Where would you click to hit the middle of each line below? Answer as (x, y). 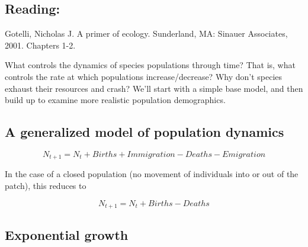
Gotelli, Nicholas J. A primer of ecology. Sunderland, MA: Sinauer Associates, (146, 33)
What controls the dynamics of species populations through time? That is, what (150, 65)
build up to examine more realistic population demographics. (115, 100)
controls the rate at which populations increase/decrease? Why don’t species (144, 76)
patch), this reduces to (46, 186)
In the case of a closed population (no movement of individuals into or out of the (152, 174)
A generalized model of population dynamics (145, 132)
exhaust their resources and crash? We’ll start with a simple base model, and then (154, 88)
